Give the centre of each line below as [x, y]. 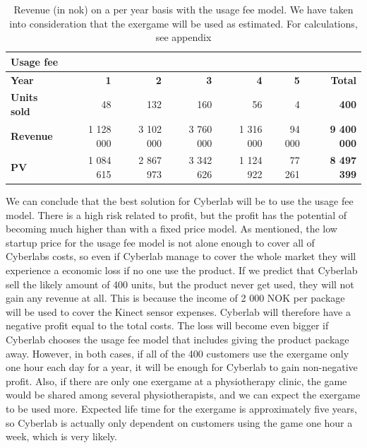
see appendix [183, 37]
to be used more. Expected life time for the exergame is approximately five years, [181, 408]
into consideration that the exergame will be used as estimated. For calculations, [183, 23]
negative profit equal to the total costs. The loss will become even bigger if [167, 325]
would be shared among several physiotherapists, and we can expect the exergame [183, 395]
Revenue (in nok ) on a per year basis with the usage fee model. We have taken [183, 9]
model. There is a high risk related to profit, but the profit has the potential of [176, 214]
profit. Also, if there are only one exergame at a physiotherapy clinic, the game [176, 381]
